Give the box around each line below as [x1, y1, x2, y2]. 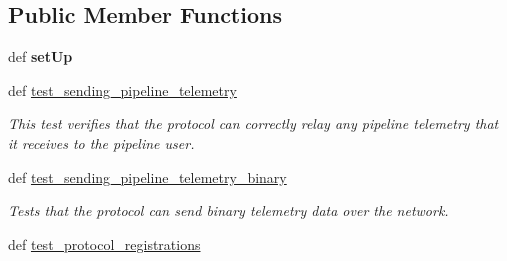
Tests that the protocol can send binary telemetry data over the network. [8, 200, 449, 221]
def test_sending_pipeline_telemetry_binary [8, 166, 287, 187]
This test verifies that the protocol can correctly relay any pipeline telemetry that [8, 113, 499, 134]
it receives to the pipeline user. [8, 132, 195, 153]
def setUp [8, 46, 73, 67]
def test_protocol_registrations [8, 233, 201, 254]
